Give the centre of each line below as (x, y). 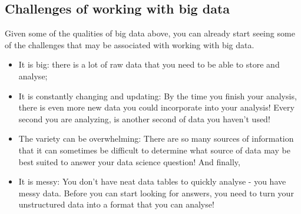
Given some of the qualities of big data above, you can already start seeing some (150, 33)
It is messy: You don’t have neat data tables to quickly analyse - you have (152, 181)
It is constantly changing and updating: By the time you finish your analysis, (158, 96)
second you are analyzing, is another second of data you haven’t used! (144, 118)
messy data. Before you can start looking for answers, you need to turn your (156, 193)
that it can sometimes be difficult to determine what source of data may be (154, 150)
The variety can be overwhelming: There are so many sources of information (156, 138)
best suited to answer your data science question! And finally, (129, 161)
